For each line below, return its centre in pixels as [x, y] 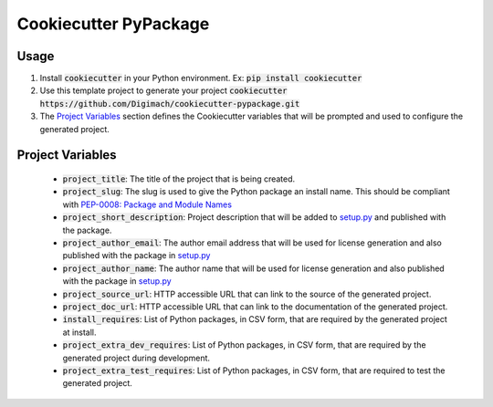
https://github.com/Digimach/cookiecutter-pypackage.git [170, 104]
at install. [79, 332]
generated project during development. [136, 358]
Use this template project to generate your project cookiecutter [163, 90]
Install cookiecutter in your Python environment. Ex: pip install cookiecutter [201, 78]
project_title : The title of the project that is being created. [179, 179]
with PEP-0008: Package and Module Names [147, 204]
